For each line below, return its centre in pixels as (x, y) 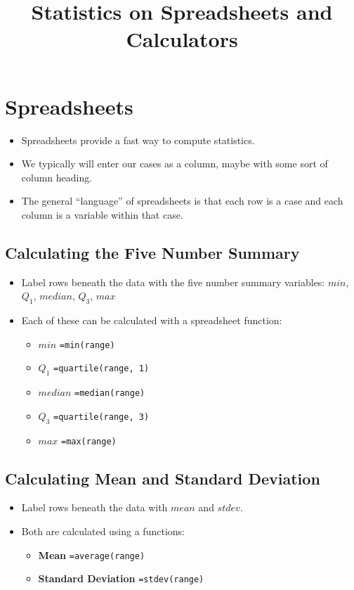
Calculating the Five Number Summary (152, 252)
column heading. (57, 177)
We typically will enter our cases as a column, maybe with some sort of (175, 163)
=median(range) (110, 393)
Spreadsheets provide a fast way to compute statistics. (138, 140)
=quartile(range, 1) (101, 369)
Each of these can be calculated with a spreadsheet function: (152, 320)
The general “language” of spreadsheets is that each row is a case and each (182, 201)
